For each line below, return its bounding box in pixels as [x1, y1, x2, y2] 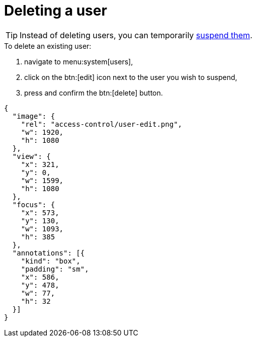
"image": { [12, 112, 55, 120]
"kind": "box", [21, 257, 80, 265]
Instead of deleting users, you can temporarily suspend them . [20, 30, 252, 40]
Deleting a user [4, 2, 107, 19]
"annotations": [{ [12, 248, 85, 257]
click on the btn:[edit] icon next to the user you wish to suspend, [24, 72, 237, 81]
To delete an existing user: [4, 41, 92, 50]
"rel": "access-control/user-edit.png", [21, 120, 183, 128]
